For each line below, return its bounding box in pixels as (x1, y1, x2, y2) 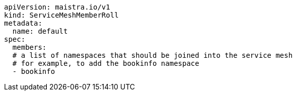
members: (12, 43, 47, 51)
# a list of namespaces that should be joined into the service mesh (12, 51, 293, 59)
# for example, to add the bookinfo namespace (12, 59, 199, 67)
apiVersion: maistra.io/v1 (4, 3, 110, 11)
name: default (12, 27, 68, 35)
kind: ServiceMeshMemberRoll (4, 11, 119, 19)
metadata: (4, 19, 42, 27)
